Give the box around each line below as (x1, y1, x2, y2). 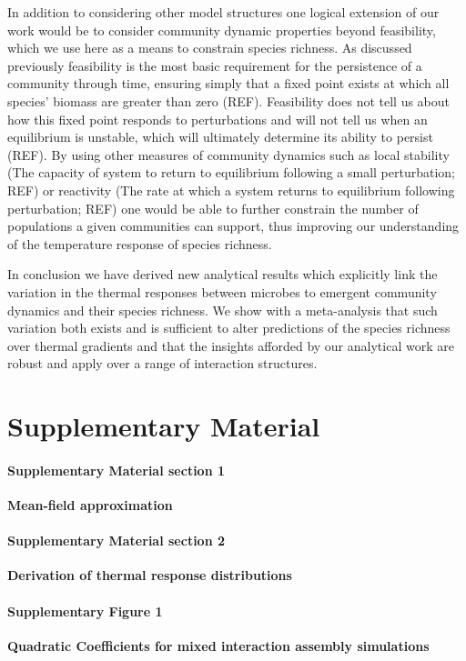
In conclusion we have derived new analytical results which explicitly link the (7, 265, 438, 284)
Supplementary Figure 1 (7, 601, 163, 620)
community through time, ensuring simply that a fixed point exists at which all (7, 74, 450, 93)
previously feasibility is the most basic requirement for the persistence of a (7, 55, 422, 75)
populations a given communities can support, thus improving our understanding (7, 216, 460, 235)
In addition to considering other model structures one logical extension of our (7, 3, 440, 21)
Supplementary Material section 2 (7, 531, 226, 550)
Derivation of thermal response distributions (7, 566, 292, 585)
